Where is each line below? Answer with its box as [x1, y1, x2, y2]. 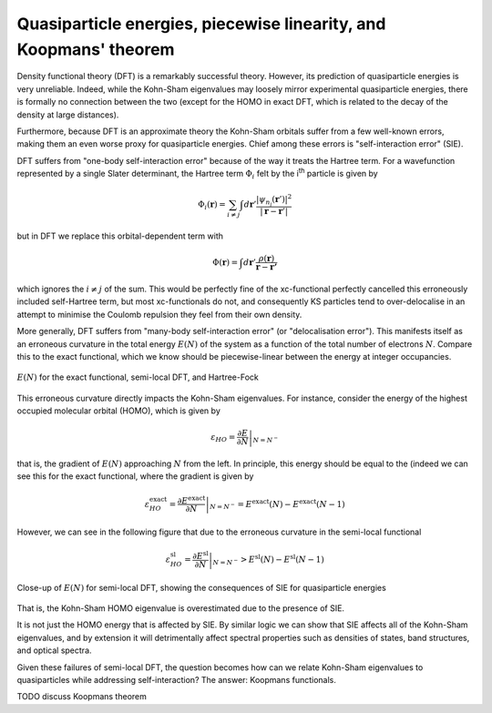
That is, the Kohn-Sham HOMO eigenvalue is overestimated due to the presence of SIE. [16, 603, 345, 614]
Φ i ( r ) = [197, 199, 227, 212]
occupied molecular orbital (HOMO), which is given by [16, 405, 220, 416]
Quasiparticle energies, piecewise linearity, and [16, 14, 386, 34]
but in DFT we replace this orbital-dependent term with [16, 230, 223, 241]
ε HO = [210, 432, 236, 444]
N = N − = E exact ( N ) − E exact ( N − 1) [210, 497, 345, 512]
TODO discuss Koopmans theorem [16, 691, 148, 702]
